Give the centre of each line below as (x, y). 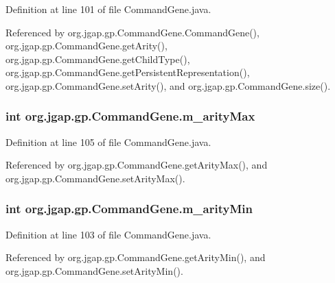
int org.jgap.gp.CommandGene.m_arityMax (130, 116)
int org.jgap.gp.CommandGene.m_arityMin (129, 209)
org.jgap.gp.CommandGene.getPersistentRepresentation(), (128, 72)
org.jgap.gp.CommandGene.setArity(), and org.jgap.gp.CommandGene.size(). (168, 85)
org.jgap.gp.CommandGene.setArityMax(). (95, 178)
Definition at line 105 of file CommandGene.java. (108, 141)
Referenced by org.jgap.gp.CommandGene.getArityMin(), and (136, 257)
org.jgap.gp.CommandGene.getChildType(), (98, 59)
